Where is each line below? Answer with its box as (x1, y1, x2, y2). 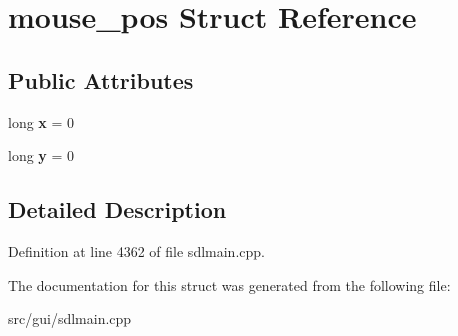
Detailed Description (8, 194, 227, 225)
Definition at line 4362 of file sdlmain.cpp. (8, 240, 265, 261)
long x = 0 (8, 111, 75, 132)
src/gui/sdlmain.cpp (8, 308, 132, 329)
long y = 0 (8, 145, 75, 166)
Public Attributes (8, 64, 194, 95)
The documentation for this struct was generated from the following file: (8, 274, 451, 295)
